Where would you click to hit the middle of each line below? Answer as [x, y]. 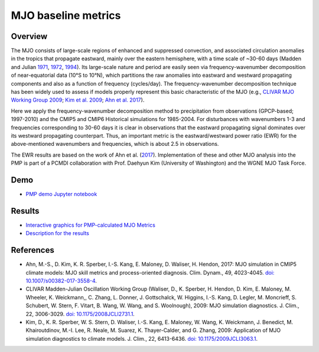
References [32, 250]
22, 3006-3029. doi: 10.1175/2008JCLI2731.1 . [80, 314]
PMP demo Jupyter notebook [61, 194]
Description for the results [58, 233]
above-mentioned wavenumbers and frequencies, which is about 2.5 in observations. [115, 144]
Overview [29, 36]
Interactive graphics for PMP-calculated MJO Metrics [91, 225]
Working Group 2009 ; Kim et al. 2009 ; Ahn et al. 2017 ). [78, 100]
